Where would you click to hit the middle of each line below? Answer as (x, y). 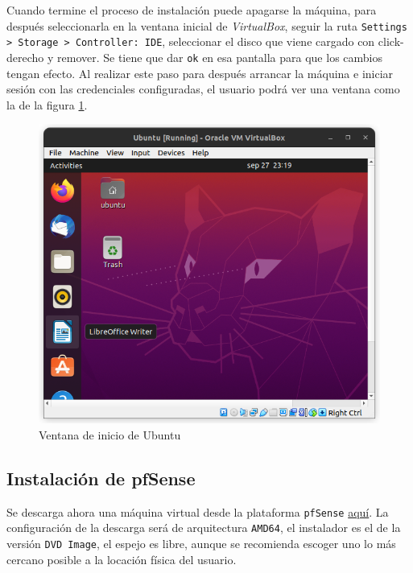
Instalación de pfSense (101, 478)
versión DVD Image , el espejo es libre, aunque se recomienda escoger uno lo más (201, 543)
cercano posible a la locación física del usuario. (122, 559)
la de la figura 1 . (47, 104)
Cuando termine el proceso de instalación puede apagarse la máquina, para (192, 10)
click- (391, 41)
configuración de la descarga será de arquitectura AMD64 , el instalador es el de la (204, 528)
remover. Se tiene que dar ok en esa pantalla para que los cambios (220, 57)
